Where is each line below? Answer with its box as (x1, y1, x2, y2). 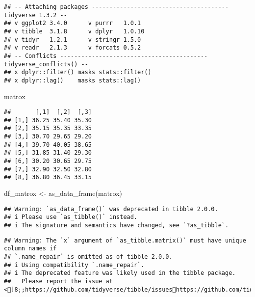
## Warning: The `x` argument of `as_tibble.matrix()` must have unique (4, 237, 246, 244)
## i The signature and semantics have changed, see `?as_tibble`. (4, 221, 229, 229)
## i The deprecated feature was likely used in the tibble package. (4, 270, 236, 277)
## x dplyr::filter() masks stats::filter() (4, 69, 152, 76)
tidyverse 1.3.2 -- (4, 11, 67, 19)
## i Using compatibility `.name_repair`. (4, 261, 145, 269)
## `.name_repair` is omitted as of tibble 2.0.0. (4, 253, 173, 260)
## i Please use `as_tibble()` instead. (4, 214, 138, 221)
